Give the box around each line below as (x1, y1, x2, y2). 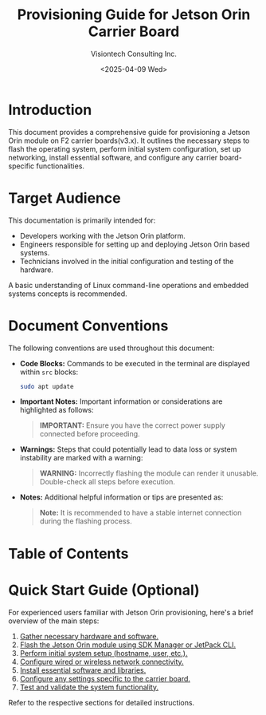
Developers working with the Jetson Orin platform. (19, 231, 186, 240)
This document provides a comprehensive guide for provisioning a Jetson (8, 127, 251, 136)
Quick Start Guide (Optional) (8, 581, 201, 599)
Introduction (8, 101, 92, 119)
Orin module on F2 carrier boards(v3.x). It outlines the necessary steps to (8, 136, 250, 145)
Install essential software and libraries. (19, 665, 147, 675)
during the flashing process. (39, 516, 133, 526)
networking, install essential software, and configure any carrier (8, 152, 218, 162)
